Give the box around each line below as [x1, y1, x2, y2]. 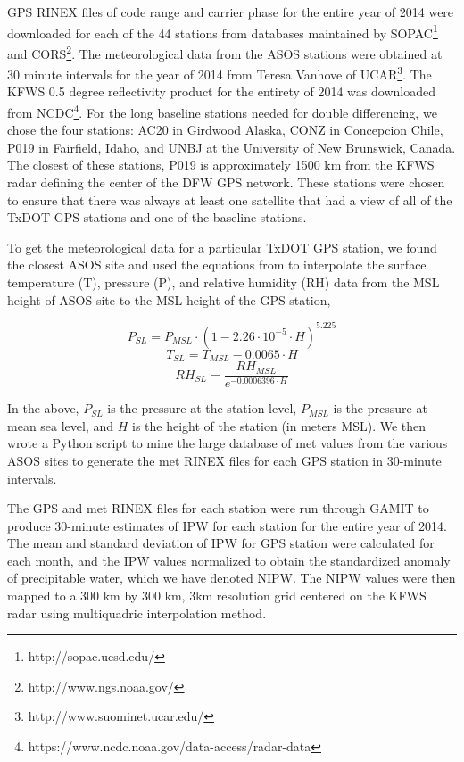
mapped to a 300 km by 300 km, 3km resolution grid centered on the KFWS [7, 586, 427, 605]
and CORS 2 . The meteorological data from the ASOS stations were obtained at [7, 41, 443, 62]
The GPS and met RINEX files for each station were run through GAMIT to [7, 499, 429, 518]
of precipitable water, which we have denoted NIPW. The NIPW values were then [7, 568, 456, 587]
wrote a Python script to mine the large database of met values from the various [7, 434, 448, 452]
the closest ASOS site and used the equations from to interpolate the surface [7, 255, 427, 274]
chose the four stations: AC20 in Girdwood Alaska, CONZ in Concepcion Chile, [7, 120, 443, 139]
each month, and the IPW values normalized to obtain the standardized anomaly [7, 551, 451, 569]
